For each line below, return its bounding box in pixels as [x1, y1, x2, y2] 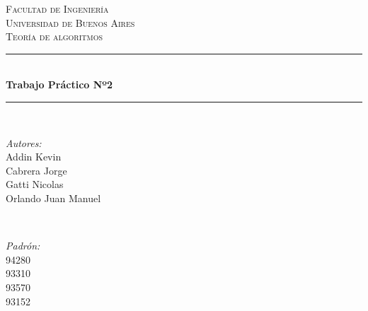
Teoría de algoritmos [6, 29, 103, 44]
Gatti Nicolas [6, 177, 64, 192]
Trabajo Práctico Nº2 [6, 77, 113, 92]
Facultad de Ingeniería [6, 1, 109, 16]
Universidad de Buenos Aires [6, 15, 135, 30]
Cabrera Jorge [6, 163, 67, 177]
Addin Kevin [6, 149, 62, 164]
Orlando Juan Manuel [6, 190, 101, 205]
